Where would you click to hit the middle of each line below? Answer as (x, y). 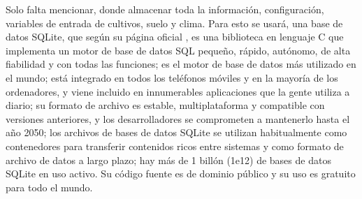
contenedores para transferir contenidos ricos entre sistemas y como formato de (175, 146)
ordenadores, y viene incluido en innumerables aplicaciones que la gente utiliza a (178, 91)
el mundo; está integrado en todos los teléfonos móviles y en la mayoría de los (172, 77)
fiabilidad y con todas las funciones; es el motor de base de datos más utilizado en (181, 64)
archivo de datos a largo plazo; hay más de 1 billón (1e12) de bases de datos (168, 160)
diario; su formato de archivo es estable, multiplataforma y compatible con (165, 105)
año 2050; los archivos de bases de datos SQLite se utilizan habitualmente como (176, 132)
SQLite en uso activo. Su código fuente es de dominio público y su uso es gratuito (181, 174)
